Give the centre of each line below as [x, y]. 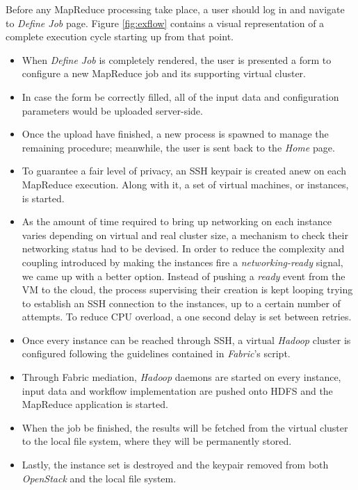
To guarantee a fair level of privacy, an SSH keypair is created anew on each [184, 171]
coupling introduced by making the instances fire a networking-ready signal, [182, 262]
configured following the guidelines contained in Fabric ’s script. [156, 353]
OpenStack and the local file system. [99, 478]
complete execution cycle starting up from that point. [120, 36]
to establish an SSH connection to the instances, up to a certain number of [181, 303]
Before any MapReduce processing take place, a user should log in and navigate [175, 9]
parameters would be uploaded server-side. [112, 110]
